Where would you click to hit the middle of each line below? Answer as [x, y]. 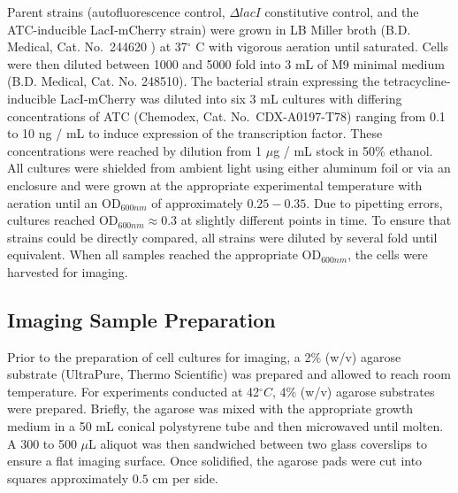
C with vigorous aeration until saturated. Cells [322, 46]
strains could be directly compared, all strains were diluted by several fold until [222, 237]
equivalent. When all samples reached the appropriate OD [164, 254]
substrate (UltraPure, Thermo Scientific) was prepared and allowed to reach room [229, 374]
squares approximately [68, 478]
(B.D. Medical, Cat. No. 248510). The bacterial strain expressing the [194, 81]
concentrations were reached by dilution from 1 [135, 150]
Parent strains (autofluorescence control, [116, 12]
